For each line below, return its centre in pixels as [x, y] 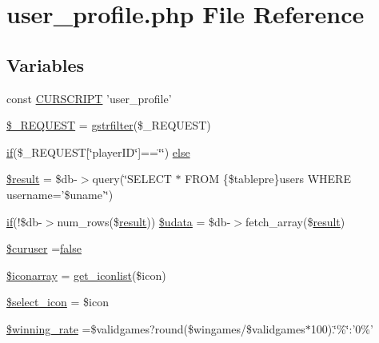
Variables [46, 64]
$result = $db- [42, 179]
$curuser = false [44, 248]
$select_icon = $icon [58, 302]
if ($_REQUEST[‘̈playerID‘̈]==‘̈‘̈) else [98, 152]
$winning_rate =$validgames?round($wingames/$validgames [156, 328]
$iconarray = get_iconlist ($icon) [86, 275]
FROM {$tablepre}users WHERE [268, 179]
